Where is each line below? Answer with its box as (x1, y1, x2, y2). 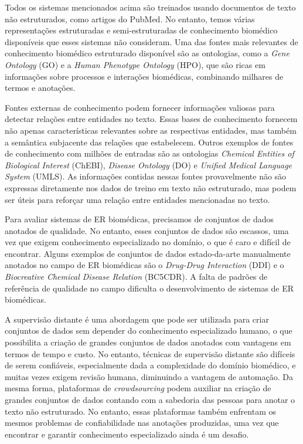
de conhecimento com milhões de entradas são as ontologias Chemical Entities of (5, 147, 294, 160)
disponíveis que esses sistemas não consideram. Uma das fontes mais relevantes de (5, 35, 298, 48)
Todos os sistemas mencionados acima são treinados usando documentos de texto (5, 1, 296, 13)
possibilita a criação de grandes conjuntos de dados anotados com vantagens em (5, 336, 291, 348)
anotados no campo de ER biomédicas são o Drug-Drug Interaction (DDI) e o (5, 259, 284, 271)
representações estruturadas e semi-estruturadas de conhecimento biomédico (5, 24, 278, 36)
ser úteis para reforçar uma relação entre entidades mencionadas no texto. (5, 193, 270, 205)
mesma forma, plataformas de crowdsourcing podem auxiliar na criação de (5, 382, 271, 394)
